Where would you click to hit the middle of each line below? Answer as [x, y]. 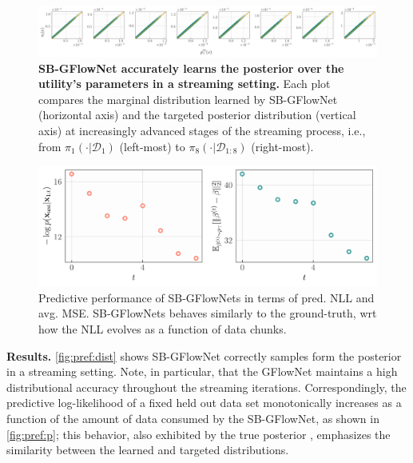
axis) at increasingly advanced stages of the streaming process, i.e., [202, 130]
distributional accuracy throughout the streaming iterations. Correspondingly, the [206, 387]
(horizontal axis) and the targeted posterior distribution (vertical [197, 115]
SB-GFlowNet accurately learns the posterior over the [191, 68]
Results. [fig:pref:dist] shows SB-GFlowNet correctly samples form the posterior [204, 355]
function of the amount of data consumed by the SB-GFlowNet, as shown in [193, 418]
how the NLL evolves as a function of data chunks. [163, 329]
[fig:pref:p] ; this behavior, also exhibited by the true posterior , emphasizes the [199, 434]
